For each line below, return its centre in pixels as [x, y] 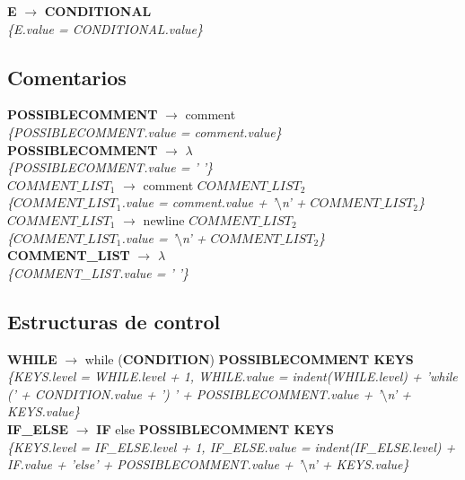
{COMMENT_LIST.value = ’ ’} [98, 272]
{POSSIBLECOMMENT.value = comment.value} [145, 131]
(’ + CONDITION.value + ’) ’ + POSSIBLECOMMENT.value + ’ [194, 393]
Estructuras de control [114, 321]
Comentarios [67, 77]
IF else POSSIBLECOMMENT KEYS [215, 428]
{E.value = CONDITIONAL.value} [105, 28]
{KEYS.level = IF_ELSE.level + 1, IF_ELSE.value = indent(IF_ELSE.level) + [232, 446]
